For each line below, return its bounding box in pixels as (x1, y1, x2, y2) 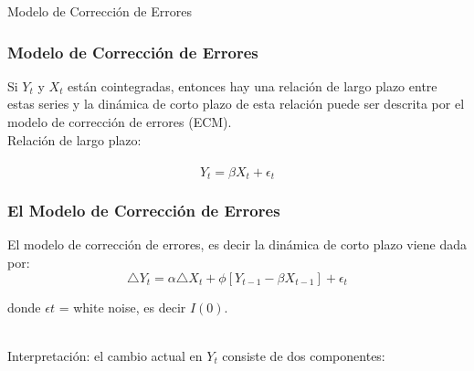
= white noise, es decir (58, 297, 186, 316)
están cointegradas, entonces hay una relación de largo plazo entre (68, 76, 437, 95)
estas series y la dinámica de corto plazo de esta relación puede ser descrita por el (7, 94, 465, 113)
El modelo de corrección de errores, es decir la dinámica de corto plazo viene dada (7, 235, 468, 254)
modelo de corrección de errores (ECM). (7, 112, 232, 131)
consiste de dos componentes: (222, 345, 385, 365)
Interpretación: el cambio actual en (7, 345, 203, 365)
